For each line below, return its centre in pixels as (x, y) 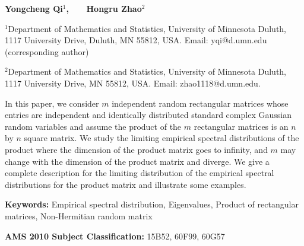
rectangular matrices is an (241, 126)
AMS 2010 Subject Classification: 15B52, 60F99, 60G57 (115, 236)
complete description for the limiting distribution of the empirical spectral (140, 173)
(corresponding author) (47, 51)
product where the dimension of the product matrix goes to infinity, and (136, 149)
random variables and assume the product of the (93, 126)
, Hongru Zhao (104, 8)
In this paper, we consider (52, 103)
